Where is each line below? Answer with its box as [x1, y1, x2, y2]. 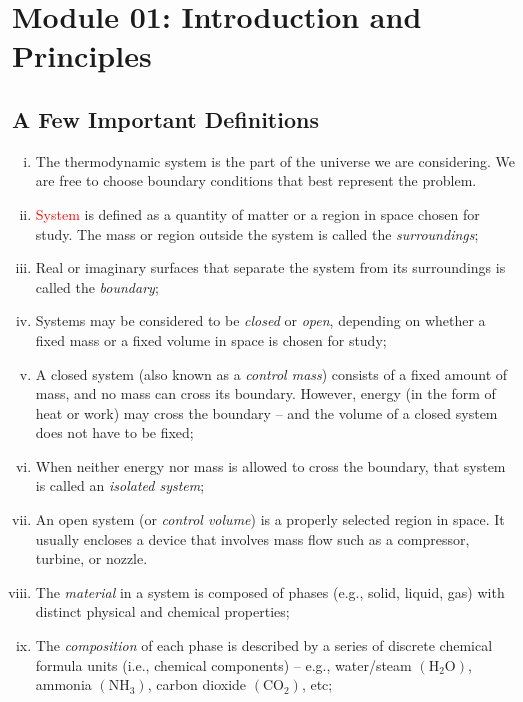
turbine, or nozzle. [35, 548, 148, 569]
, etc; [301, 674, 333, 695]
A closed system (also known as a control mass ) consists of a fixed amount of [35, 363, 508, 384]
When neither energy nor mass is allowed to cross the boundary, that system [35, 455, 506, 476]
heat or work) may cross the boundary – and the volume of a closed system [35, 402, 498, 423]
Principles [12, 35, 152, 76]
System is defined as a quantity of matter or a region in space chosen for [35, 203, 480, 224]
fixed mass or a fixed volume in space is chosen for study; [35, 329, 387, 350]
